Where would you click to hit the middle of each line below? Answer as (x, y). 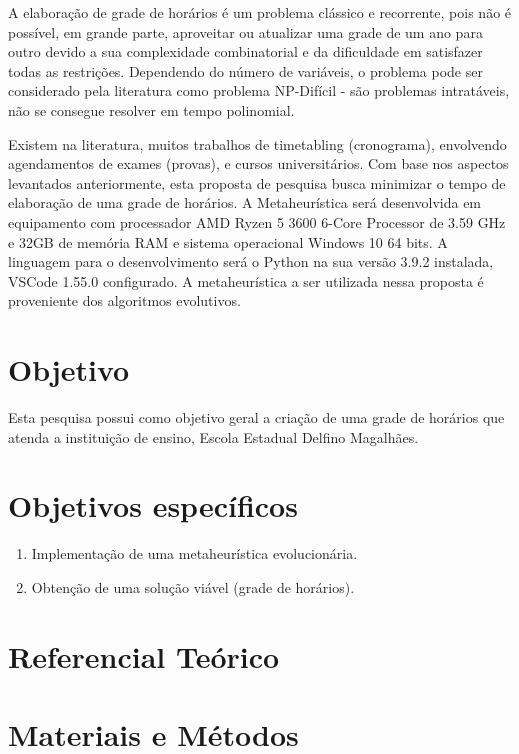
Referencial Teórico (144, 655)
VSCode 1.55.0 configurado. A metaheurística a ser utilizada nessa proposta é (246, 280)
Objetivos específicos (153, 505)
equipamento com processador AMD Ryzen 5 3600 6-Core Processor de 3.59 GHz (257, 221)
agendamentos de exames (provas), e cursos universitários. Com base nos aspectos (258, 163)
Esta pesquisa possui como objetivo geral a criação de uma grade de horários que (256, 417)
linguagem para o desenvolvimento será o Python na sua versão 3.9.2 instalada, (251, 261)
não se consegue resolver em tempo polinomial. (151, 109)
